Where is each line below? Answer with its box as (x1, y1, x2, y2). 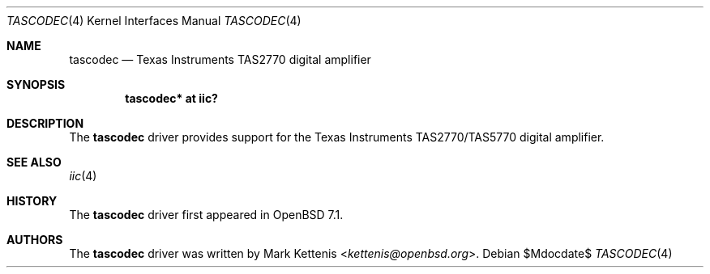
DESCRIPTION (6, 116, 84, 130)
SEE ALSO (6, 155, 62, 169)
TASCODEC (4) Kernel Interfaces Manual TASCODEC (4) (6, 14, 302, 27)
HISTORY (6, 194, 58, 208)
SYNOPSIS (6, 78, 66, 91)
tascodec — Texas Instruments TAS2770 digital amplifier (69, 53, 371, 66)
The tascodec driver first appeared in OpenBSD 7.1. (69, 208, 344, 221)
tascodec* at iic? (125, 91, 218, 105)
